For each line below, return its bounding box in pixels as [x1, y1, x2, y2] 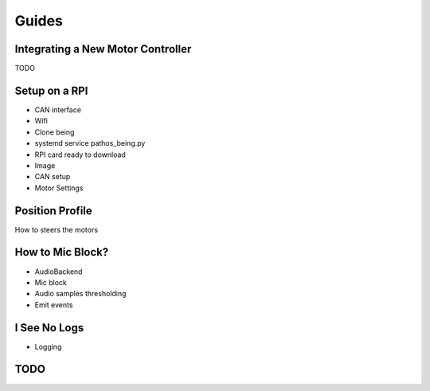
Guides [14, 12, 64, 29]
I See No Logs [14, 321, 84, 334]
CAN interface [34, 104, 81, 115]
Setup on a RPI [14, 84, 88, 97]
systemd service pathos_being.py [34, 139, 146, 148]
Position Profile [14, 204, 93, 217]
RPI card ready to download [34, 150, 127, 159]
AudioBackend [34, 267, 83, 276]
